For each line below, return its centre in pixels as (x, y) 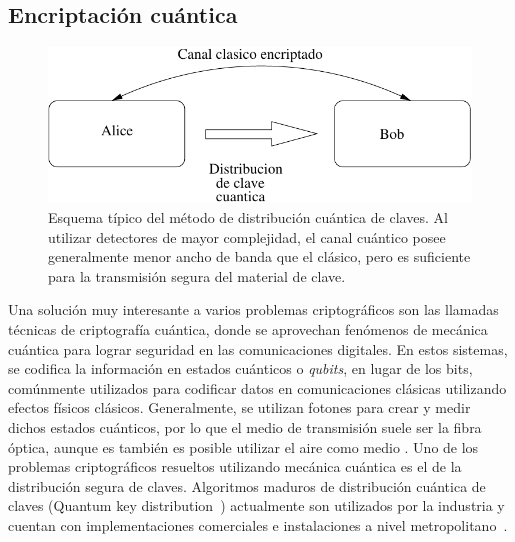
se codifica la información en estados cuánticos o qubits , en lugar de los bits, (240, 368)
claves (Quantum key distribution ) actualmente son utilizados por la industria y (256, 505)
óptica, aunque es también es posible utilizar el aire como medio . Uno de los (243, 446)
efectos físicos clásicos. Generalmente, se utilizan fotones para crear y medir (239, 407)
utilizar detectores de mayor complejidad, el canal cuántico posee (247, 236)
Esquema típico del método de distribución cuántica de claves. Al (248, 217)
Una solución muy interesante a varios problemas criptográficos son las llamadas (253, 309)
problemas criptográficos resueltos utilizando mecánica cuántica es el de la (235, 466)
